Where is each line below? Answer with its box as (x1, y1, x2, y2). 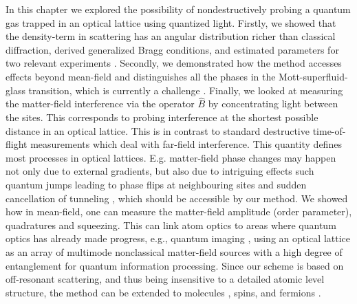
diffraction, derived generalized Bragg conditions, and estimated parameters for (6, 42, 339, 56)
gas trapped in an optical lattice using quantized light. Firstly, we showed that (6, 15, 336, 30)
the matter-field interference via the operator (6, 96, 195, 111)
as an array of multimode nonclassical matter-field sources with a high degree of (6, 244, 343, 259)
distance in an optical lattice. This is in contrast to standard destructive (6, 123, 310, 138)
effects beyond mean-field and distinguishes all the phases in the (6, 69, 276, 83)
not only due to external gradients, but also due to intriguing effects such (6, 164, 314, 178)
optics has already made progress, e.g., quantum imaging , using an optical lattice (6, 231, 351, 246)
